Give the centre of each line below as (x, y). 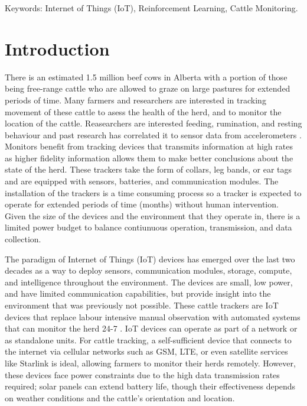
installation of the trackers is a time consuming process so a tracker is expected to (153, 192)
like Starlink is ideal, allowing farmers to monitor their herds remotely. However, (150, 363)
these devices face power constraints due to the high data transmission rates (142, 374)
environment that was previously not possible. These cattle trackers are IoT (142, 305)
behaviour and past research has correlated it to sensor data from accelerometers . (153, 134)
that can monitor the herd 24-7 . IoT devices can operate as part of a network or (151, 328)
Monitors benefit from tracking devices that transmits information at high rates (149, 146)
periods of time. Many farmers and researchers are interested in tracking (135, 100)
